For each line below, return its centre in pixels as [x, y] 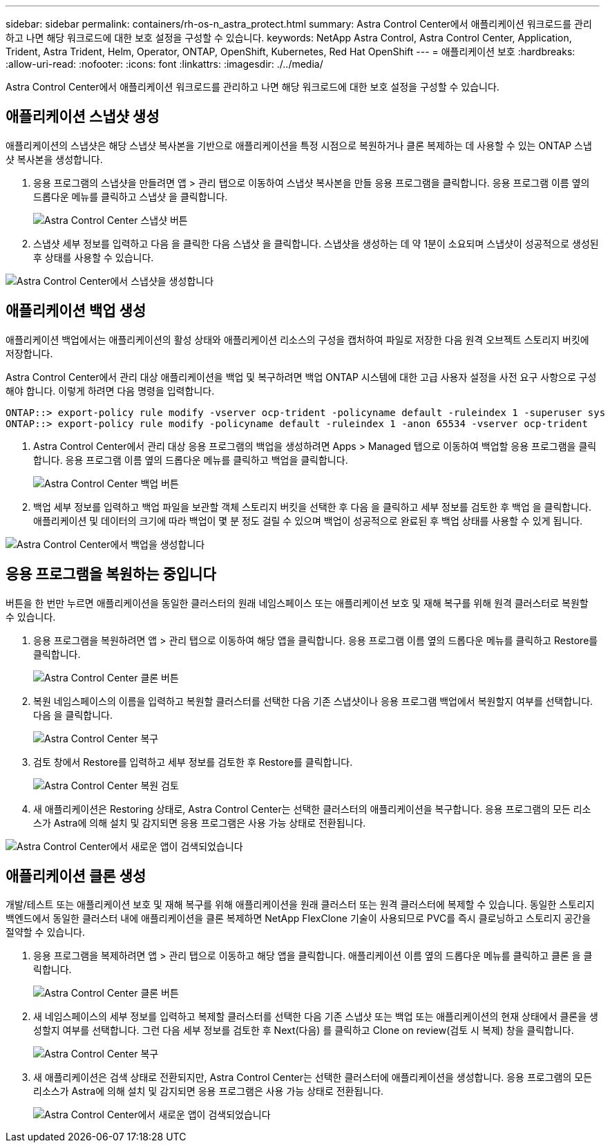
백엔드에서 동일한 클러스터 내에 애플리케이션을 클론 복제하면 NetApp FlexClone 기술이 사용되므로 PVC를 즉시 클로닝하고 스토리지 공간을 [298, 919]
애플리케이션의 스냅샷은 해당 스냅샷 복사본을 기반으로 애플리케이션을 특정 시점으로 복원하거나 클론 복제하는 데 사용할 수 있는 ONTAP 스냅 [299, 145]
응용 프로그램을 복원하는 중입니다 [111, 574]
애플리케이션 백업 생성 [76, 311]
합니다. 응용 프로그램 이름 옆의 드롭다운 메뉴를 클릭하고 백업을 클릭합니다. [191, 460]
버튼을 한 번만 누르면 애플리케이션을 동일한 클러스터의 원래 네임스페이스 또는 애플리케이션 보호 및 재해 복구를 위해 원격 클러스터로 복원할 [297, 603]
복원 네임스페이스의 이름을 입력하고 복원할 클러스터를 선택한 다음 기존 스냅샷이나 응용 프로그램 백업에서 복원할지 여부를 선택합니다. [313, 701]
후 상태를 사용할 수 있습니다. [94, 257]
